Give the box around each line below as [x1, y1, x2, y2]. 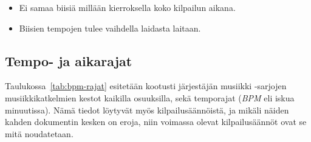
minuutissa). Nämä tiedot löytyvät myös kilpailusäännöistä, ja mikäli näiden [5, 103, 289, 116]
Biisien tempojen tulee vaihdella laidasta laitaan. [19, 21, 201, 34]
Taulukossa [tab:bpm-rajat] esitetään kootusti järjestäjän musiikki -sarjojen [5, 79, 287, 92]
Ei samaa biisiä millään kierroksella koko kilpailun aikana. [19, 1, 236, 13]
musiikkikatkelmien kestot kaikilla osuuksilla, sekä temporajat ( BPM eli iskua [5, 91, 295, 104]
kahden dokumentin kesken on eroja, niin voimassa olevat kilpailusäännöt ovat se [5, 115, 307, 128]
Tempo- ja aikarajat [5, 51, 132, 70]
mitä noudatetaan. [5, 127, 73, 140]
